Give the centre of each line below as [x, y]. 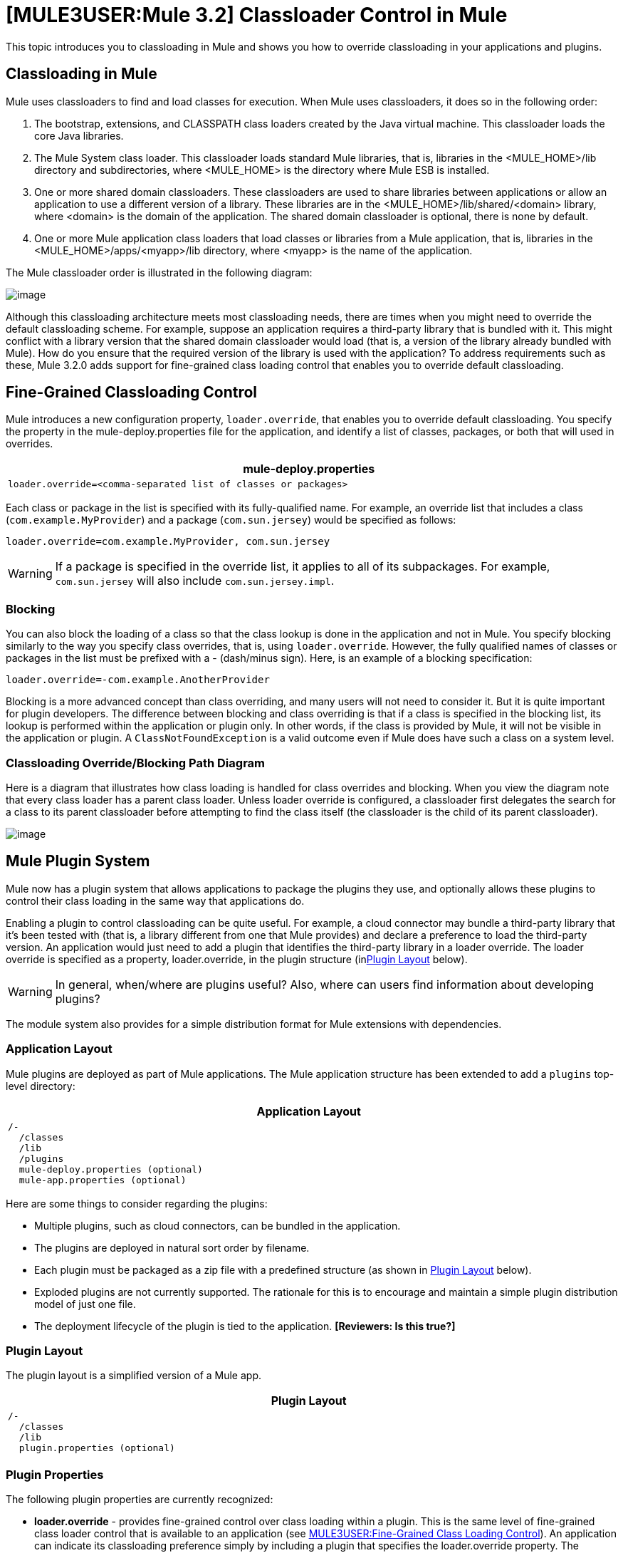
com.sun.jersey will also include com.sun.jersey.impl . [195, 581]
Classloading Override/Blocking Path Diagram [136, 763]
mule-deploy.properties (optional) [111, 1169]
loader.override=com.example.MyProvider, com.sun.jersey [168, 542]
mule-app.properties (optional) [103, 1180]
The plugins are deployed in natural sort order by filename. [172, 1247]
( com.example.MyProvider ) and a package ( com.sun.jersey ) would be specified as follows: [231, 520]
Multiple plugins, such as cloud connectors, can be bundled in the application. [218, 1225]
